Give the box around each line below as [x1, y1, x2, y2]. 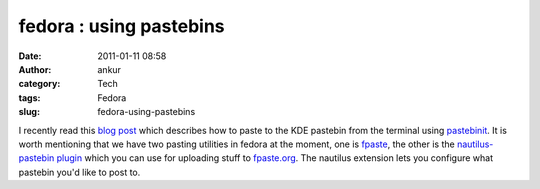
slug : [18, 106, 40, 118]
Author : [18, 63, 52, 75]
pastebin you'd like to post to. [18, 166, 141, 178]
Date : [18, 50, 42, 62]
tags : [18, 91, 41, 104]
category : [18, 78, 61, 90]
